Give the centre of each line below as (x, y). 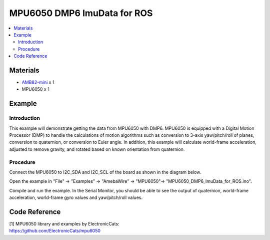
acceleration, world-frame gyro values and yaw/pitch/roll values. (76, 197)
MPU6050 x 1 (35, 89)
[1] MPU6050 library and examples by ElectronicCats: (64, 223)
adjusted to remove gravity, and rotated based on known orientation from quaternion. (97, 149)
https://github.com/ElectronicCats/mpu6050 (55, 231)
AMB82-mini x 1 (38, 82)
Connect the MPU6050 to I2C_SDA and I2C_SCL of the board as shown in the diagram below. (105, 172)
